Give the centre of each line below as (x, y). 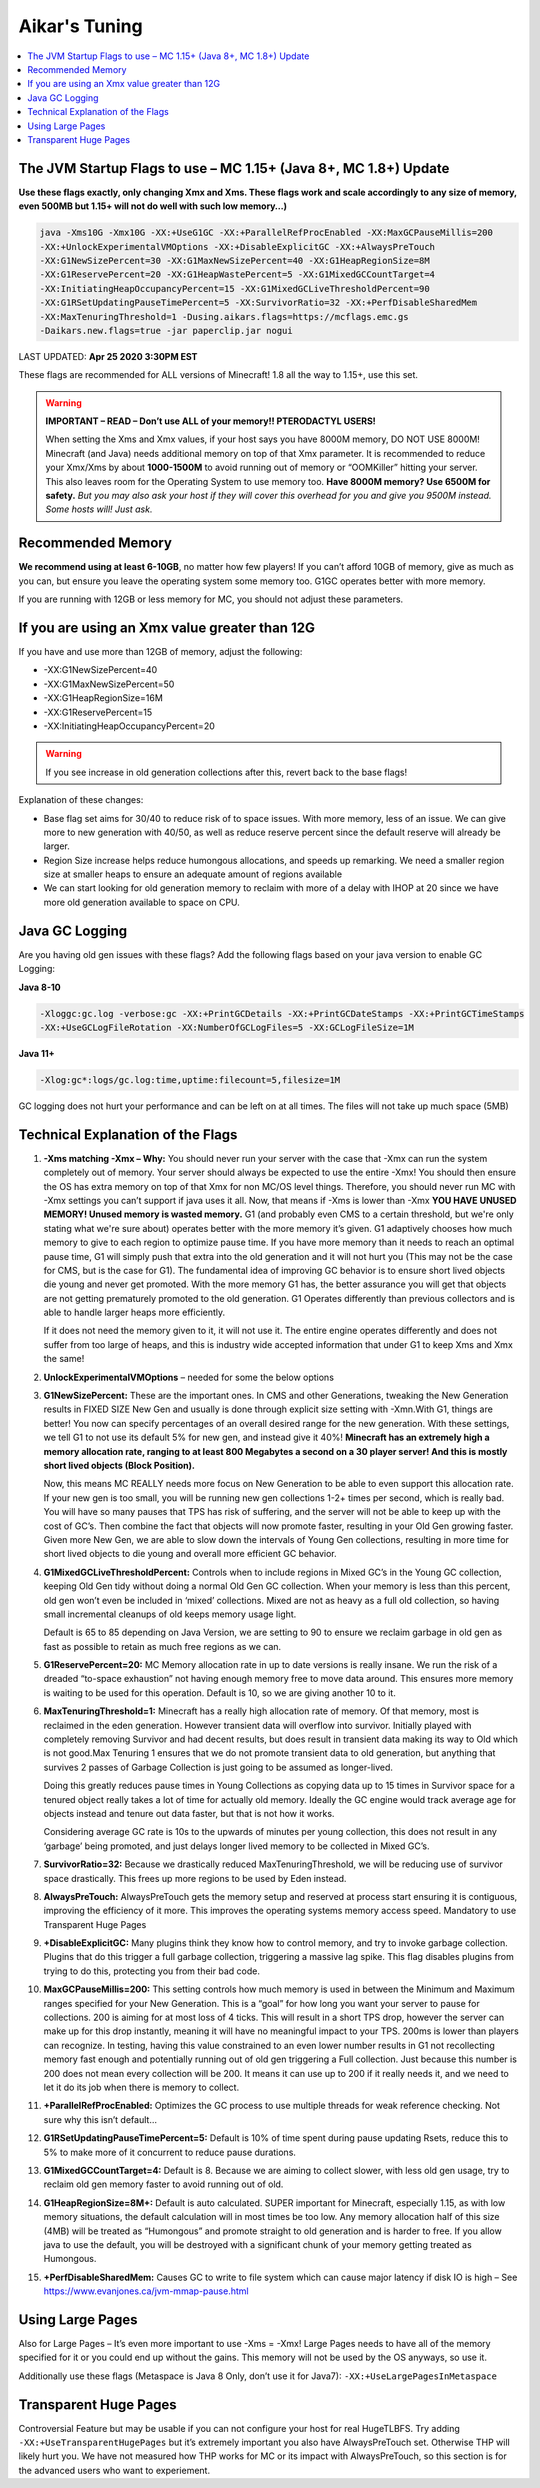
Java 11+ (36, 1053)
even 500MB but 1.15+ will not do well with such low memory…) (153, 206)
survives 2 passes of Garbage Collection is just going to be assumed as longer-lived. (218, 1767)
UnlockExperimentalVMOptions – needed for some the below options (189, 1377)
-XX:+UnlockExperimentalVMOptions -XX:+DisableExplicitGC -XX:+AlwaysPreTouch (237, 246)
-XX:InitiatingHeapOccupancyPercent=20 (129, 726)
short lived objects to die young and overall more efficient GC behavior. (190, 1554)
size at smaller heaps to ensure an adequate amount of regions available (193, 874)
